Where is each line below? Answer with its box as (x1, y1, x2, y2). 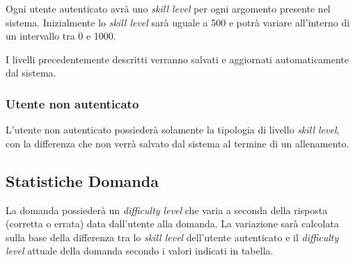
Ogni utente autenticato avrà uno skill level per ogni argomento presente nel (6, 1, 331, 15)
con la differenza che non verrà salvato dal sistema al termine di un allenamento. (6, 136, 349, 150)
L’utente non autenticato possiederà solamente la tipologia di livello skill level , (6, 122, 340, 137)
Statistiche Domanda (6, 170, 159, 191)
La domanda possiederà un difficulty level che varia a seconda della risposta (6, 202, 328, 217)
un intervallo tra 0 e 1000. (6, 29, 116, 43)
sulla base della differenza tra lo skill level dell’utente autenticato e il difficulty (6, 229, 339, 244)
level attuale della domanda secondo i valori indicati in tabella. (6, 243, 274, 258)
